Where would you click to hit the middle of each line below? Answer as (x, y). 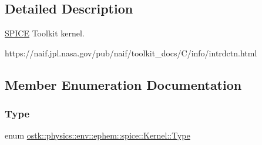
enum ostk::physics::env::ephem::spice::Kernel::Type (98, 135)
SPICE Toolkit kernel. (45, 33)
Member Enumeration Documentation (123, 84)
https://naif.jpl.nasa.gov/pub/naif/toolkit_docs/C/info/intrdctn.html (131, 53)
